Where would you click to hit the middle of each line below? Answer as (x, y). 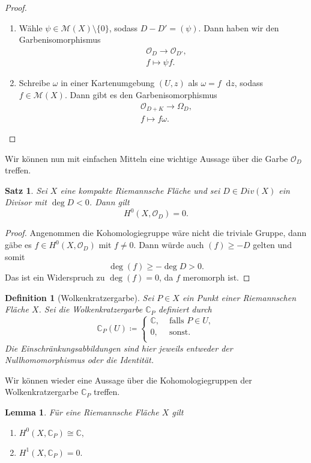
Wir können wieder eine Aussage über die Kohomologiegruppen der (128, 380)
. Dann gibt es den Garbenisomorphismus (141, 94)
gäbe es (18, 245)
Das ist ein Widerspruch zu (55, 277)
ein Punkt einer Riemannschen (239, 297)
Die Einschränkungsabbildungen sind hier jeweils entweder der (119, 348)
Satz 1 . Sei (26, 190)
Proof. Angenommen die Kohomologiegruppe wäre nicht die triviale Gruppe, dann (156, 233)
